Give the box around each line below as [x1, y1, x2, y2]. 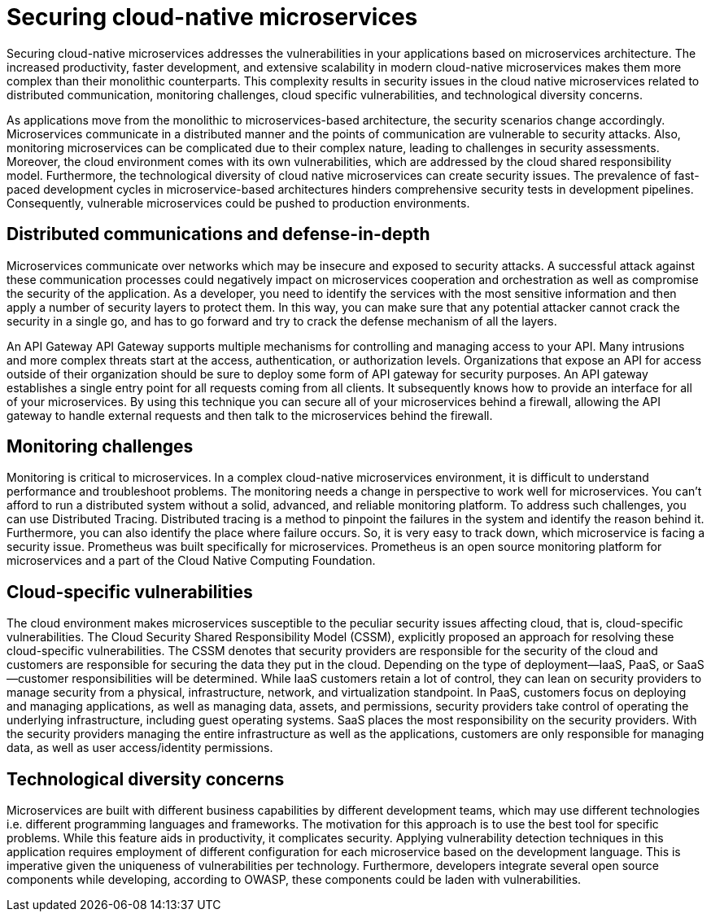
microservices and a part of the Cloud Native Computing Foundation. [7, 553, 376, 568]
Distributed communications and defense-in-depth [7, 224, 430, 245]
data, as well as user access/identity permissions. [7, 741, 273, 755]
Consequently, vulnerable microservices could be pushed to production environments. [7, 195, 470, 210]
